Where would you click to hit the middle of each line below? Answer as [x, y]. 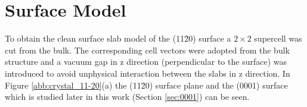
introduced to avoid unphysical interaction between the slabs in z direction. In [148, 73]
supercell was [278, 38]
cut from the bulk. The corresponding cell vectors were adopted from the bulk [147, 50]
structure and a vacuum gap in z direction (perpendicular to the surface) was [146, 62]
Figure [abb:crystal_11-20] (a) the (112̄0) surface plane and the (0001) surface [146, 85]
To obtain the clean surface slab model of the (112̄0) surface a [118, 38]
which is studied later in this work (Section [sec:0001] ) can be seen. [127, 97]
